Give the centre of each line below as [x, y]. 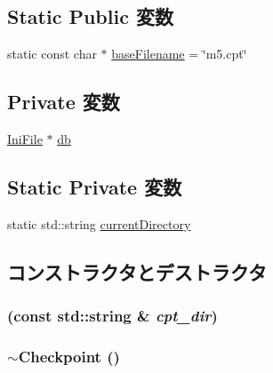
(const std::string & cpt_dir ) [112, 316]
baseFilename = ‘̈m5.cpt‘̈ [179, 54]
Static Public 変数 [90, 16]
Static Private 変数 [95, 186]
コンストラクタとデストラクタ [137, 271]
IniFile [25, 139]
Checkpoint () [69, 356]
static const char [52, 54]
